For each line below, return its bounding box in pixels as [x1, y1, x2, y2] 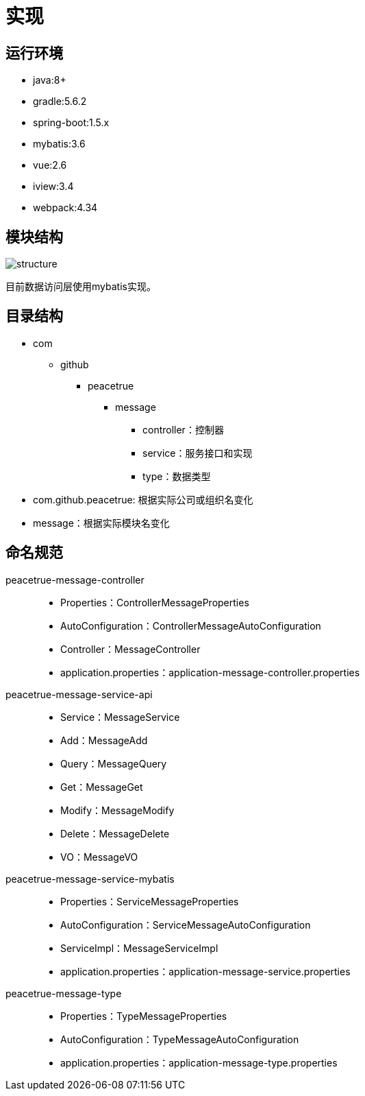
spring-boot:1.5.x [33, 117, 110, 129]
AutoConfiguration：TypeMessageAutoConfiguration [60, 1033, 299, 1045]
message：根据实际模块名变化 [33, 516, 170, 529]
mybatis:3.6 [33, 138, 86, 150]
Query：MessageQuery [60, 757, 167, 770]
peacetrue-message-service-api [5, 688, 153, 700]
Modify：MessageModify [60, 804, 175, 816]
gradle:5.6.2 [33, 95, 87, 108]
